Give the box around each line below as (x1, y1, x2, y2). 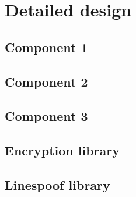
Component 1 (5, 38, 88, 56)
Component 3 (5, 107, 88, 125)
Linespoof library (5, 175, 110, 193)
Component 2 (5, 72, 88, 90)
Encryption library (5, 141, 120, 159)
